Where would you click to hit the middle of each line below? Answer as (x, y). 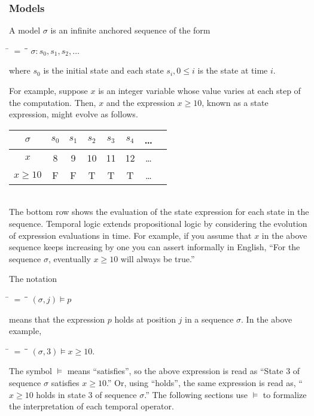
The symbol (31, 371)
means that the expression (57, 319)
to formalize (285, 394)
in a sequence (209, 319)
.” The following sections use (196, 394)
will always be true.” (158, 258)
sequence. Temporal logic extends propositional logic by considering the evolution (158, 223)
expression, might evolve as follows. (74, 114)
